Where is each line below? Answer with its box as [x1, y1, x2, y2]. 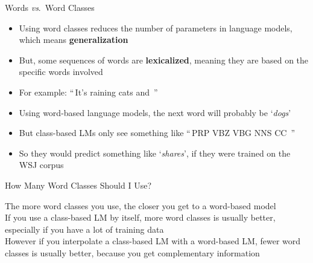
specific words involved [19, 65, 103, 78]
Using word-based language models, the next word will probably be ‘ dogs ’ [19, 106, 291, 119]
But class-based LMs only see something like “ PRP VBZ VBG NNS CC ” [19, 126, 296, 139]
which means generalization [19, 33, 128, 46]
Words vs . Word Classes [5, 1, 95, 13]
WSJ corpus [19, 158, 64, 171]
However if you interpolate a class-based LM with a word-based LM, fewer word [5, 235, 301, 247]
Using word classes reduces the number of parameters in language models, [19, 21, 292, 34]
